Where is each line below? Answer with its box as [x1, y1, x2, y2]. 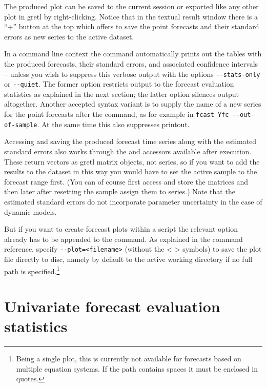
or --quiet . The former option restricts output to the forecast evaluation [4, 78, 234, 89]
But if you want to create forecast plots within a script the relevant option [4, 223, 238, 234]
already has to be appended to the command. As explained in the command [4, 233, 243, 244]
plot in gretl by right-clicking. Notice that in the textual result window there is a [4, 11, 258, 22]
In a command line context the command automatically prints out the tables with [4, 48, 262, 59]
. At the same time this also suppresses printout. [37, 118, 190, 129]
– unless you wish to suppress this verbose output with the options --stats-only [4, 68, 260, 79]
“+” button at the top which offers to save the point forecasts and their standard [4, 21, 259, 32]
